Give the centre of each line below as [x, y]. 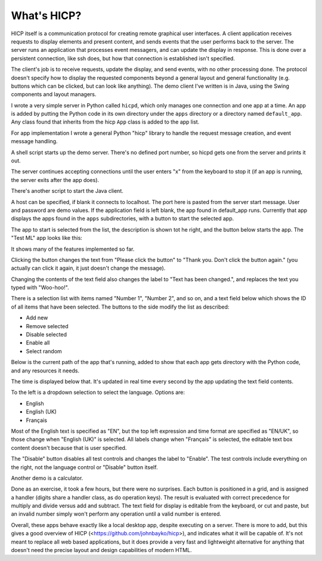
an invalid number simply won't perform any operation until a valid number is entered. [116, 514]
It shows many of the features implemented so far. [73, 249]
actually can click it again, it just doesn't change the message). [88, 268]
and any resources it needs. [45, 371]
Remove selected [47, 326]
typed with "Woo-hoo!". [40, 288]
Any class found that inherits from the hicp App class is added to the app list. [105, 122]
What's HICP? [46, 16]
